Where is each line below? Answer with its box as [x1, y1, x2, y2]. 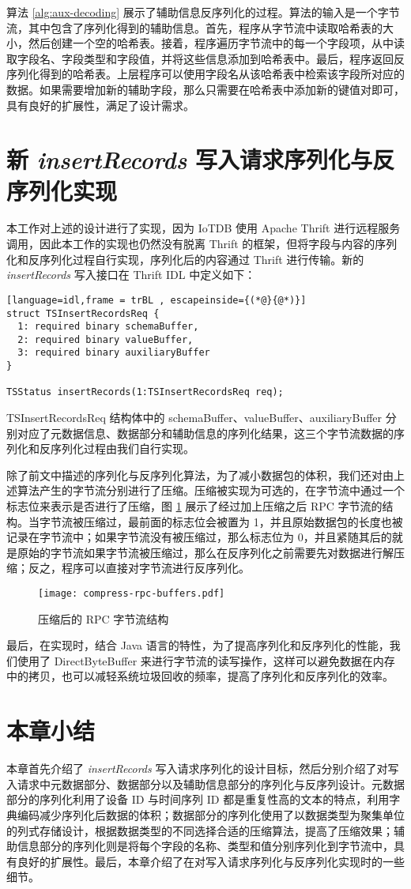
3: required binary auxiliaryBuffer [17, 347, 210, 359]
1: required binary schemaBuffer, [17, 321, 199, 333]
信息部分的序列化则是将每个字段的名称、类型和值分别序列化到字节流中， [17, 838, 394, 854]
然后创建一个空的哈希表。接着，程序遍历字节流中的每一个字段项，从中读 [28, 35, 405, 51]
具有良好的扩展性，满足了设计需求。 [6, 96, 194, 113]
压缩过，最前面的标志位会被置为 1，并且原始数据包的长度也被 [83, 513, 403, 529]
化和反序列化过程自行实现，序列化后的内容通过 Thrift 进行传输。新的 [6, 251, 364, 267]
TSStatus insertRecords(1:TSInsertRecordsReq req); [6, 386, 284, 398]
